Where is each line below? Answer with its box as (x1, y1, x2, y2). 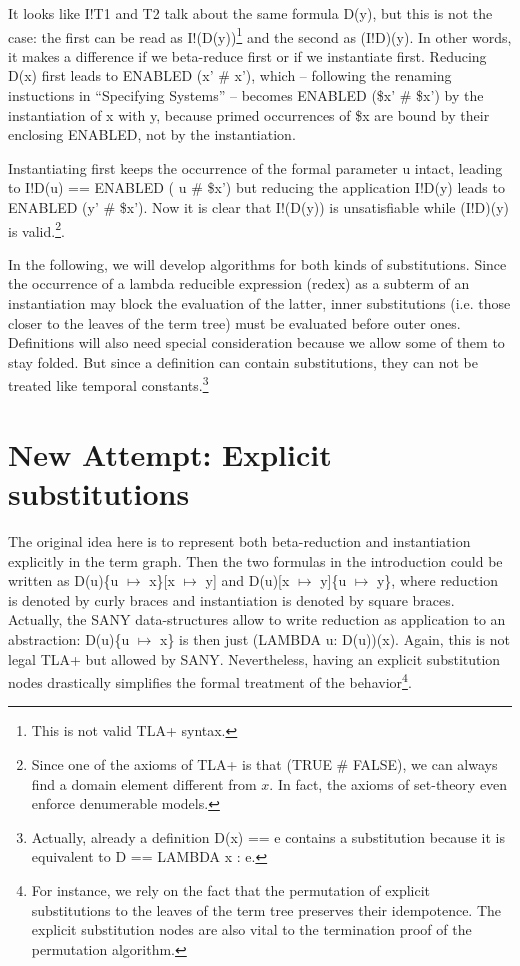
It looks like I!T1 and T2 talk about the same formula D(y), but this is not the (8, 3, 493, 23)
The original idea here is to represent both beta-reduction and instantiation (8, 530, 471, 551)
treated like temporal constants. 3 (8, 372, 209, 396)
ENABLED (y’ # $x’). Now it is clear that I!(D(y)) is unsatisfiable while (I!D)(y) (8, 197, 510, 217)
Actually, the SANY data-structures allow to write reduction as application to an (8, 609, 506, 630)
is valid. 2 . (8, 217, 65, 241)
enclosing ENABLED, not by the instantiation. (8, 124, 296, 145)
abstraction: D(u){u (8, 628, 130, 649)
